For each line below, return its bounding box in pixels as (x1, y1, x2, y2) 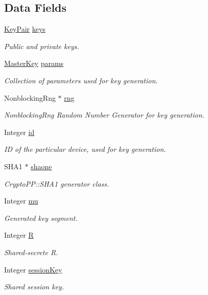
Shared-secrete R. (4, 246, 58, 257)
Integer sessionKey (4, 264, 62, 275)
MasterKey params (4, 58, 64, 69)
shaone (31, 161, 52, 171)
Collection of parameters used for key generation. (4, 75, 158, 85)
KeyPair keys (4, 24, 45, 34)
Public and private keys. (4, 40, 79, 51)
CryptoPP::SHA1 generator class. (4, 178, 109, 189)
